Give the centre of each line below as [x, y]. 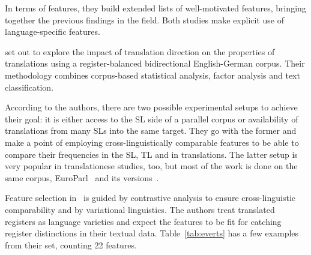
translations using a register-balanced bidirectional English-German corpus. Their [155, 63]
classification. [29, 87]
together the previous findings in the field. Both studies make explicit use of [144, 19]
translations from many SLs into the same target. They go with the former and [151, 130]
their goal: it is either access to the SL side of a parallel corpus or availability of [152, 118]
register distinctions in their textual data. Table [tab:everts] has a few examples [152, 233]
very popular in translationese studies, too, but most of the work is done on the [151, 166]
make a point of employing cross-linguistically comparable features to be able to [152, 142]
